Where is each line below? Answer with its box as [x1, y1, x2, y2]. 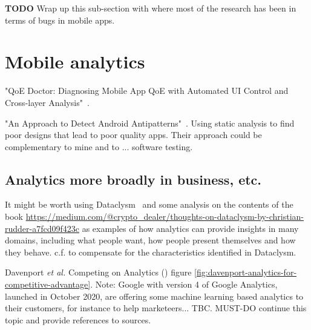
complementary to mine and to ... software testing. [5, 140, 193, 153]
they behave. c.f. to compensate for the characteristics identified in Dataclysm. [5, 245, 296, 258]
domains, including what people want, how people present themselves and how [5, 234, 296, 246]
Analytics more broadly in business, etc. [5, 170, 262, 188]
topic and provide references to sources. [5, 313, 151, 326]
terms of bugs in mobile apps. [5, 13, 115, 26]
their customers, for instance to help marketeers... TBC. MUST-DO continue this [5, 302, 307, 314]
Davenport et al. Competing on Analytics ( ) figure [5, 266, 192, 279]
